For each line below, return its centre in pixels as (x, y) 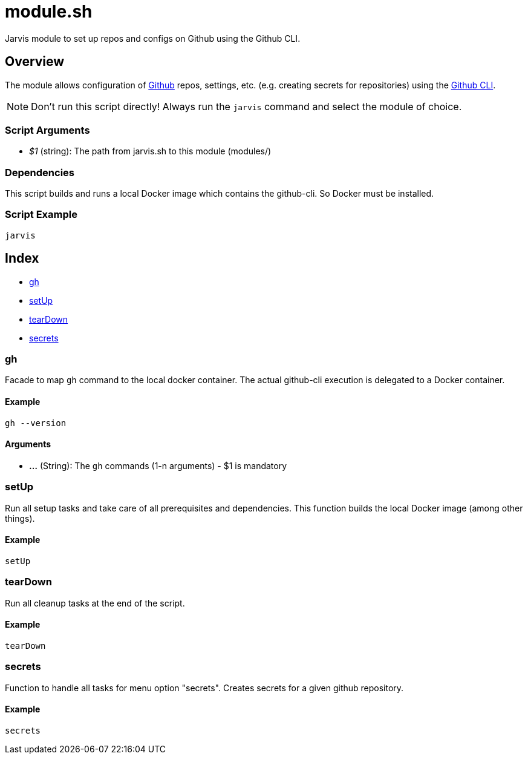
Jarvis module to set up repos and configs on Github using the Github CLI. (153, 38)
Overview (35, 62)
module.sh (49, 11)
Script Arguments (47, 130)
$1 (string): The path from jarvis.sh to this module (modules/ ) (150, 151)
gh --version (36, 423)
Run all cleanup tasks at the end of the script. (95, 603)
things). (20, 518)
